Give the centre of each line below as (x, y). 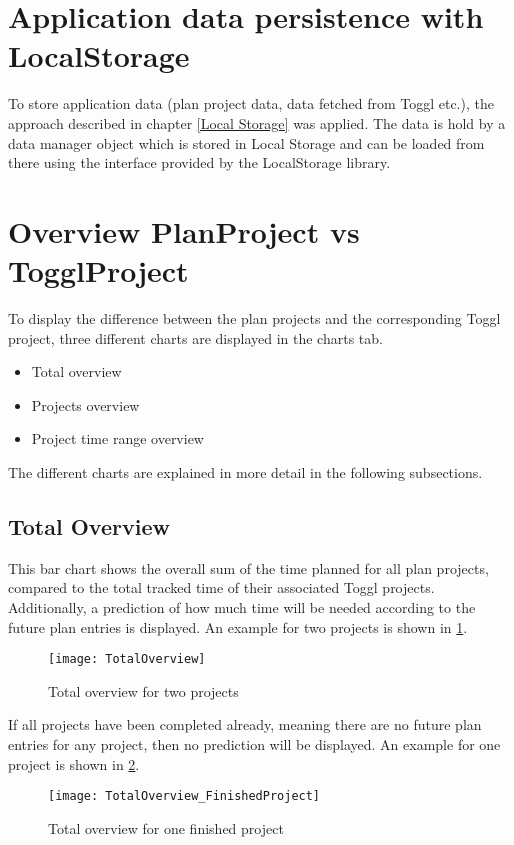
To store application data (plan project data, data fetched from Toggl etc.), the (251, 103)
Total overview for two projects (143, 690)
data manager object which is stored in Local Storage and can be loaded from (246, 142)
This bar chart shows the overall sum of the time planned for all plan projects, (248, 567)
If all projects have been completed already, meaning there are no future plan (245, 724)
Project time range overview (117, 438)
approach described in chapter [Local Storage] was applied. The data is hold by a (257, 122)
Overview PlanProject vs (184, 230)
